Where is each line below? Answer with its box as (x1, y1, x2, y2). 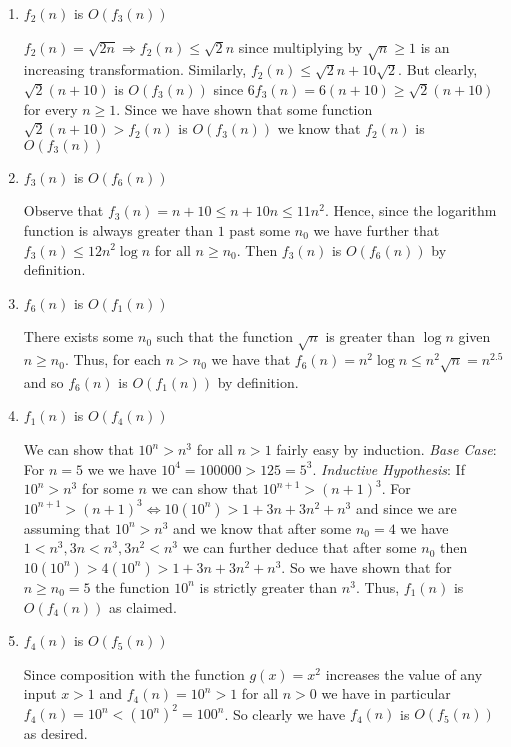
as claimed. (109, 596, 177, 617)
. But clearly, (398, 59, 478, 80)
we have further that (313, 219, 440, 240)
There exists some (23, 326, 134, 347)
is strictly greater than (199, 576, 338, 597)
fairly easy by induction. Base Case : (276, 439, 497, 460)
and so (23, 371, 64, 392)
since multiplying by (238, 36, 363, 57)
